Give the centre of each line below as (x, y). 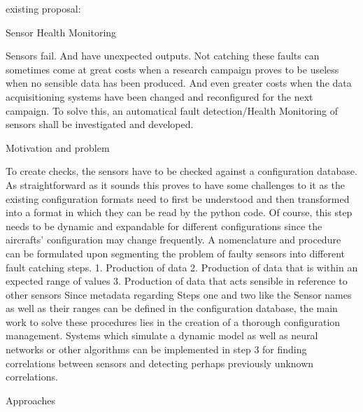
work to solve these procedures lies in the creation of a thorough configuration (173, 321)
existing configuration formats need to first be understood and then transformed (178, 198)
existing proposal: (43, 8)
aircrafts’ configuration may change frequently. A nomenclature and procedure (173, 240)
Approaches (30, 400)
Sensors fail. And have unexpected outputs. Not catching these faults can (163, 56)
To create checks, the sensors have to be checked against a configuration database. (181, 171)
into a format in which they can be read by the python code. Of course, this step (179, 212)
